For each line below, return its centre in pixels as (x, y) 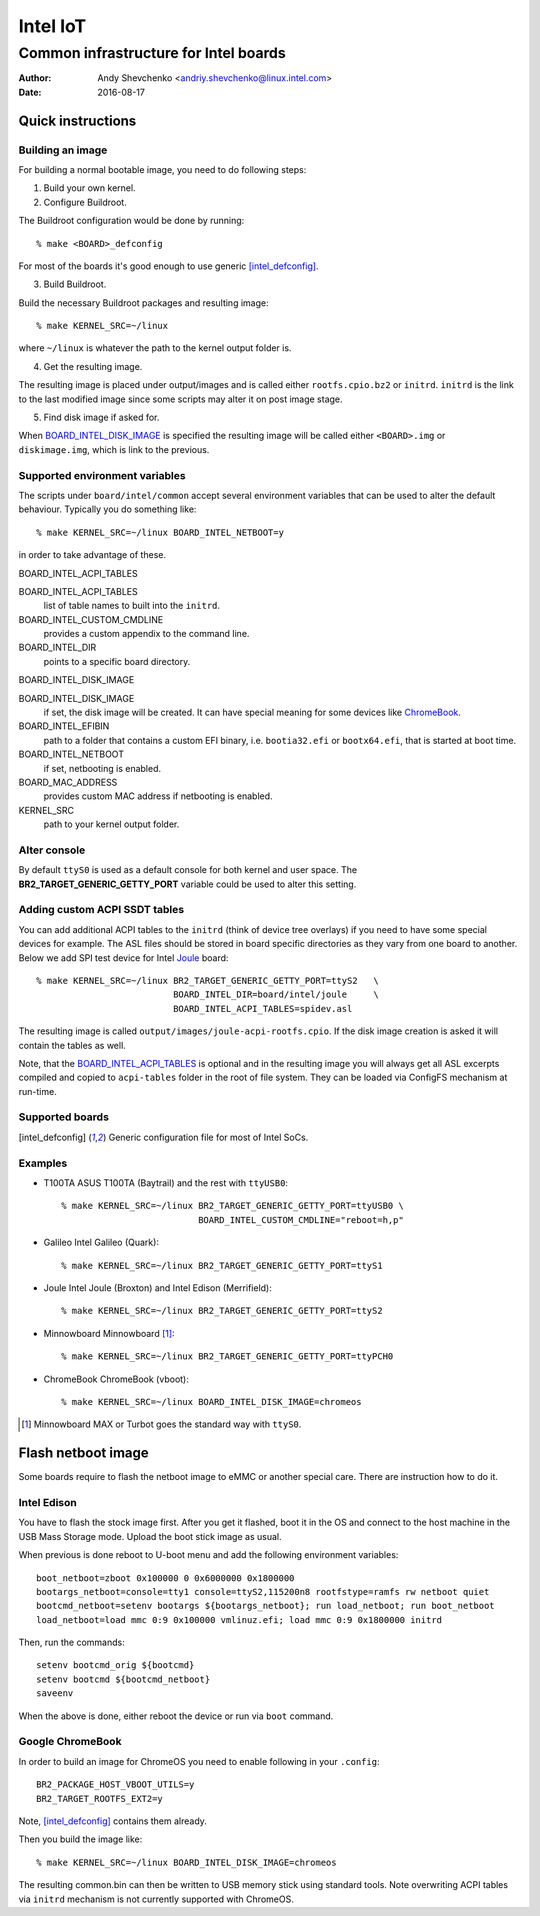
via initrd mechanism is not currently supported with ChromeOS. (156, 1899)
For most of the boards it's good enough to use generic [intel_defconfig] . (168, 266)
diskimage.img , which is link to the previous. (114, 449)
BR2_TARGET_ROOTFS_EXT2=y (100, 1798)
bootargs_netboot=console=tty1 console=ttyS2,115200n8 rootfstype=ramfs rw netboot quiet (263, 1591)
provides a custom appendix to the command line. (146, 634)
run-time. (37, 1091)
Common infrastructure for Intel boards (152, 53)
